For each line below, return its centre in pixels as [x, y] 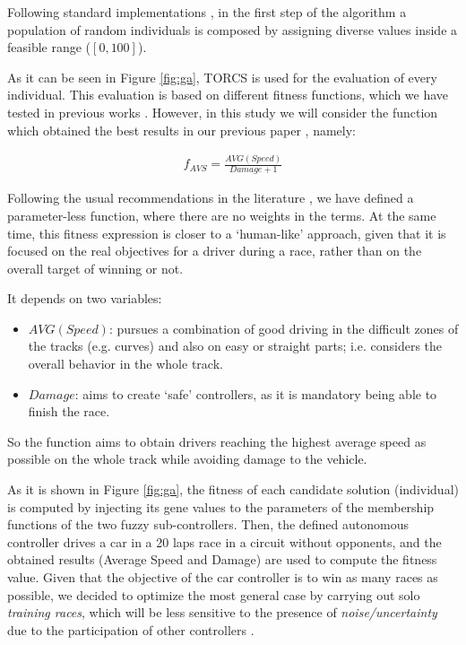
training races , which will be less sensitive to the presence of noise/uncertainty [222, 612]
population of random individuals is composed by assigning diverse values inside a [233, 29]
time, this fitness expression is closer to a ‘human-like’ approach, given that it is [227, 233]
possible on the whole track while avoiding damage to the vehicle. [187, 459]
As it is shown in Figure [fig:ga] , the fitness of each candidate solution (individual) [233, 489]
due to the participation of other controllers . [131, 629]
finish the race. [69, 411]
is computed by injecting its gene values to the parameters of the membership [221, 506]
